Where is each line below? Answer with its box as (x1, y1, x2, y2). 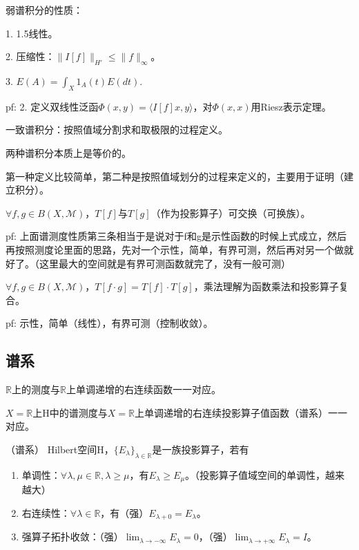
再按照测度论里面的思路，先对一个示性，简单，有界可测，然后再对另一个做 (6, 242, 344, 256)
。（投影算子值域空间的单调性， (185, 467, 326, 482)
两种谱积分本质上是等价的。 (6, 145, 131, 160)
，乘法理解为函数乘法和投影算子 (193, 279, 339, 294)
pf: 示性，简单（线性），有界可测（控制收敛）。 (6, 316, 213, 330)
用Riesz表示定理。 (251, 99, 331, 113)
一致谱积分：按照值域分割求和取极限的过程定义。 (6, 122, 228, 137)
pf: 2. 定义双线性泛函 (6, 99, 99, 113)
